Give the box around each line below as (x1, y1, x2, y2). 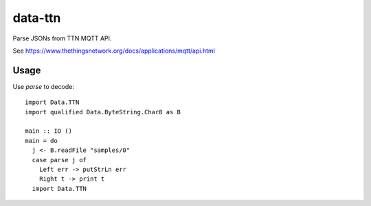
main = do (25, 137, 58, 144)
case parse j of (32, 156, 87, 164)
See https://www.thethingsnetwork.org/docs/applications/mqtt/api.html (12, 47, 216, 55)
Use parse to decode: (12, 82, 75, 90)
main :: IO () (25, 127, 72, 135)
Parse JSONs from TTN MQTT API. (12, 34, 112, 42)
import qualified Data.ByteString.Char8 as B (25, 108, 181, 116)
